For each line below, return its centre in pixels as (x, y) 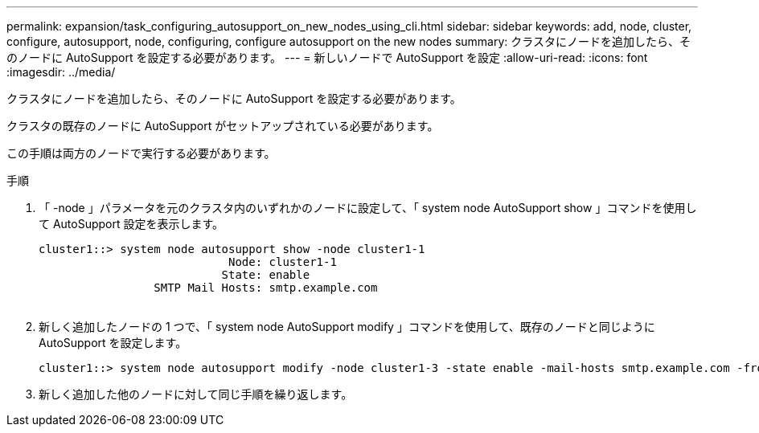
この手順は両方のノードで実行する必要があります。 (141, 153)
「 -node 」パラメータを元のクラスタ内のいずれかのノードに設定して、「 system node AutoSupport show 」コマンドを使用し (368, 208)
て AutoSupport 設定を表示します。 (131, 224)
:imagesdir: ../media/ (61, 72)
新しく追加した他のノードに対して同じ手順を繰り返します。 (196, 394)
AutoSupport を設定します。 (113, 343)
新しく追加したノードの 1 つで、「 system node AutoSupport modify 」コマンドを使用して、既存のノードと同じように (347, 327)
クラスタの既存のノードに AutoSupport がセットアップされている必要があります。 (223, 126)
